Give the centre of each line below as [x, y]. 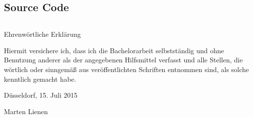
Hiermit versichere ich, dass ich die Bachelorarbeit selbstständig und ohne [114, 50]
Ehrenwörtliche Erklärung [42, 34]
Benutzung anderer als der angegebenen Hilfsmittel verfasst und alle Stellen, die [123, 60]
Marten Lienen [26, 111]
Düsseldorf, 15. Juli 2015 [41, 95]
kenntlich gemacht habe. [40, 79]
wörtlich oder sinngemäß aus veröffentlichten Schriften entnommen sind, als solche [126, 69]
